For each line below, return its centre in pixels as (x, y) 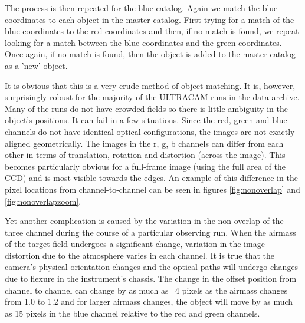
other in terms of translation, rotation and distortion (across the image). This (145, 155)
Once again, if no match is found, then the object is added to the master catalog (150, 54)
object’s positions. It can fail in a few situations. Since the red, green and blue (146, 120)
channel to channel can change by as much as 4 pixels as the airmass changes (146, 290)
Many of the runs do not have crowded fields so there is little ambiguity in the (146, 108)
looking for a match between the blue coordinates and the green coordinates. (143, 42)
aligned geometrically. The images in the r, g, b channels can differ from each (144, 143)
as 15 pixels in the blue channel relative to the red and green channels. (132, 313)
